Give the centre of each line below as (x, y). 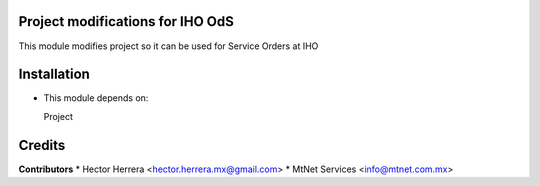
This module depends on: (96, 98)
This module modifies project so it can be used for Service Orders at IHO (168, 46)
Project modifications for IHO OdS (126, 21)
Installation (54, 74)
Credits (42, 145)
